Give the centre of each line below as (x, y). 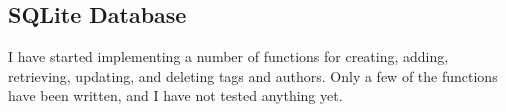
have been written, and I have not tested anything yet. (175, 95)
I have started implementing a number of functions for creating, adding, (228, 56)
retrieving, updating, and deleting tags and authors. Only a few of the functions (253, 75)
